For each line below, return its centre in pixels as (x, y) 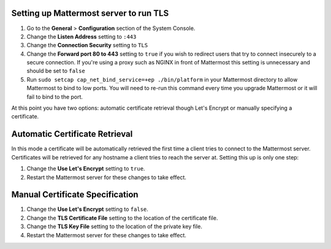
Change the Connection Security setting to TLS (87, 45)
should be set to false (56, 71)
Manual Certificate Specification (75, 195)
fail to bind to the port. (55, 97)
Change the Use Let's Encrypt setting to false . (87, 209)
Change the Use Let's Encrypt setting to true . (86, 169)
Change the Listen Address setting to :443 (82, 36)
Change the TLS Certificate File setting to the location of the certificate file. (122, 218)
